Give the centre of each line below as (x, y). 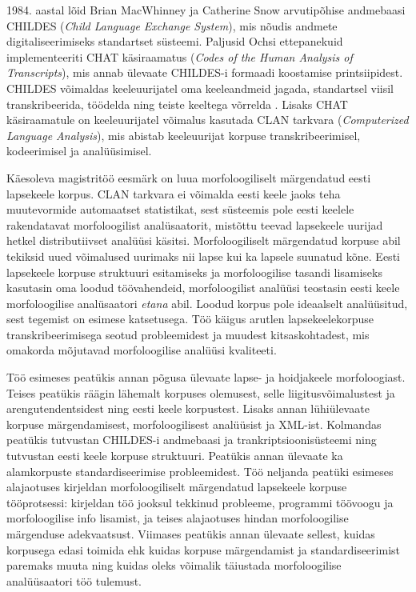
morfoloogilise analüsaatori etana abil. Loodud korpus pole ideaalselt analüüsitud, (207, 303)
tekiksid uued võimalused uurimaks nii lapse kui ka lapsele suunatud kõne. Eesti (203, 256)
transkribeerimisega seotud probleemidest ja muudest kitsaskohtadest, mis (188, 334)
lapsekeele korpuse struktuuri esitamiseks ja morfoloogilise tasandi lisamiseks (194, 272)
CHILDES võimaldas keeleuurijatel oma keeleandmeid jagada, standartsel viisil (200, 88)
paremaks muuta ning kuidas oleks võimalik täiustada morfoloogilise (174, 565)
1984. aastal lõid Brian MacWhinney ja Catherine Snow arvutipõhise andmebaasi (206, 10)
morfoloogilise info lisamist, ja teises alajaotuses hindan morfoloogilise (178, 518)
